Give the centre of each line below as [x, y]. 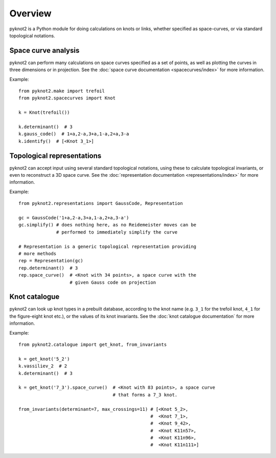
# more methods [38, 253]
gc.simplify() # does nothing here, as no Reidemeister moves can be [108, 225]
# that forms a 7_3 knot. [145, 395]
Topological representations [55, 155]
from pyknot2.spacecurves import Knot [67, 98]
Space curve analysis [44, 50]
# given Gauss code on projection [113, 282]
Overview [30, 13]
